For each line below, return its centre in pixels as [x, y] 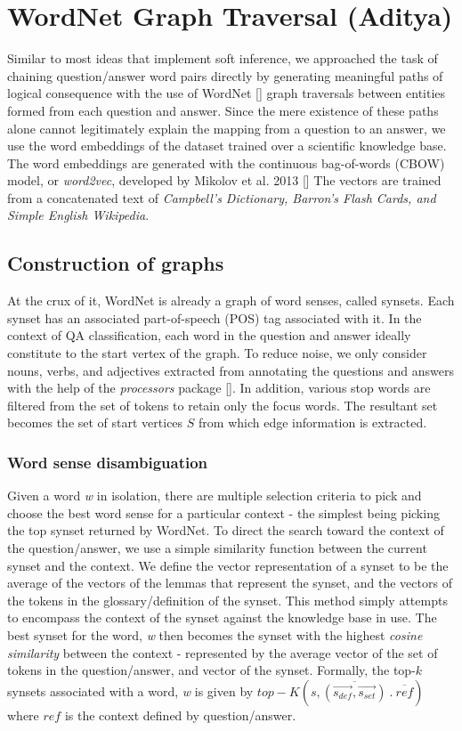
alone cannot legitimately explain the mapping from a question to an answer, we [227, 128]
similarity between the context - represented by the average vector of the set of [223, 652]
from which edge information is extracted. [313, 422]
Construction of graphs [116, 263]
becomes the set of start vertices [95, 422]
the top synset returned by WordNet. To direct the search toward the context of [226, 530]
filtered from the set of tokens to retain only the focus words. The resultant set [223, 405]
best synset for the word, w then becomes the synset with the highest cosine [215, 634]
